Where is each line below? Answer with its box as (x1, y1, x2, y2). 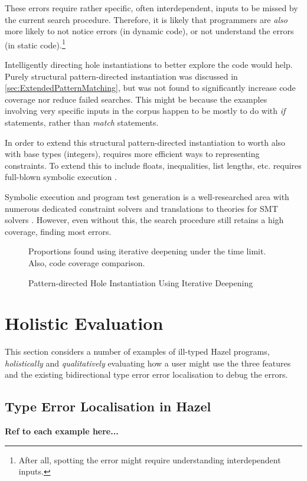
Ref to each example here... (5, 425, 119, 437)
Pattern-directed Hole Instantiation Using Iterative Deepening (28, 276, 253, 289)
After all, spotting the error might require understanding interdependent (18, 453, 281, 466)
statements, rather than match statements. (5, 116, 159, 128)
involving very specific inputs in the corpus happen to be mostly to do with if (5, 104, 286, 117)
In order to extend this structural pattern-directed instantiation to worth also (5, 136, 286, 148)
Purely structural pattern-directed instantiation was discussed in (5, 70, 238, 82)
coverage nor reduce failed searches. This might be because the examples (5, 93, 267, 105)
